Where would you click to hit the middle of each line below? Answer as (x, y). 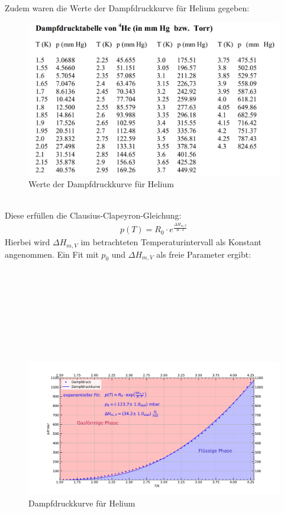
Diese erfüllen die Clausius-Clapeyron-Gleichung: (93, 215)
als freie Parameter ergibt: (204, 254)
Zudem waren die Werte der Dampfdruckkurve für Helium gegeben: (127, 8)
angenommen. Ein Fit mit (52, 254)
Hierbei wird (28, 242)
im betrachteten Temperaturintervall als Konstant (171, 242)
